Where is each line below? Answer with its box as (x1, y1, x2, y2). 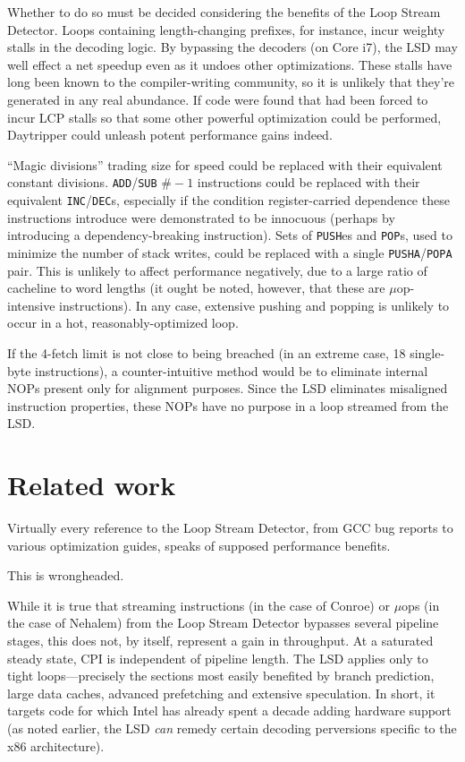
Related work (7, 467, 176, 503)
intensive (7, 295, 55, 314)
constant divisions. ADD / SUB (7, 173, 157, 192)
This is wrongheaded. (7, 566, 124, 585)
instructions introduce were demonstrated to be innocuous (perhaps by (7, 208, 395, 227)
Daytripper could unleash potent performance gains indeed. (7, 125, 333, 144)
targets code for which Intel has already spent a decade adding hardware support (7, 701, 452, 720)
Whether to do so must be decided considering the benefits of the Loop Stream (7, 3, 441, 21)
